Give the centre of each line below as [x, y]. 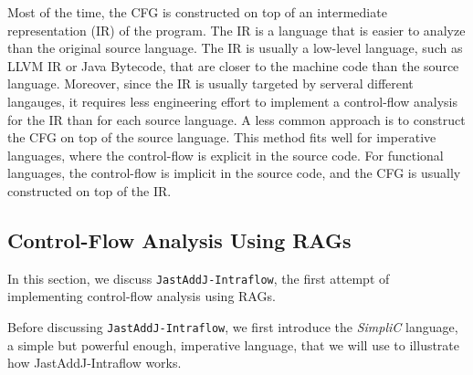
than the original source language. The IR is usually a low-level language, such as [235, 48]
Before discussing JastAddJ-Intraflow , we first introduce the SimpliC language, [233, 326]
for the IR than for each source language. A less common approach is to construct [236, 119]
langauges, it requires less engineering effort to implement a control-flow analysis [232, 101]
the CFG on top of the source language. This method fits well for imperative [222, 137]
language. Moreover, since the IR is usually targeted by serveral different [210, 83]
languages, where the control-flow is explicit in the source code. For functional [226, 155]
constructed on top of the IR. [89, 190]
